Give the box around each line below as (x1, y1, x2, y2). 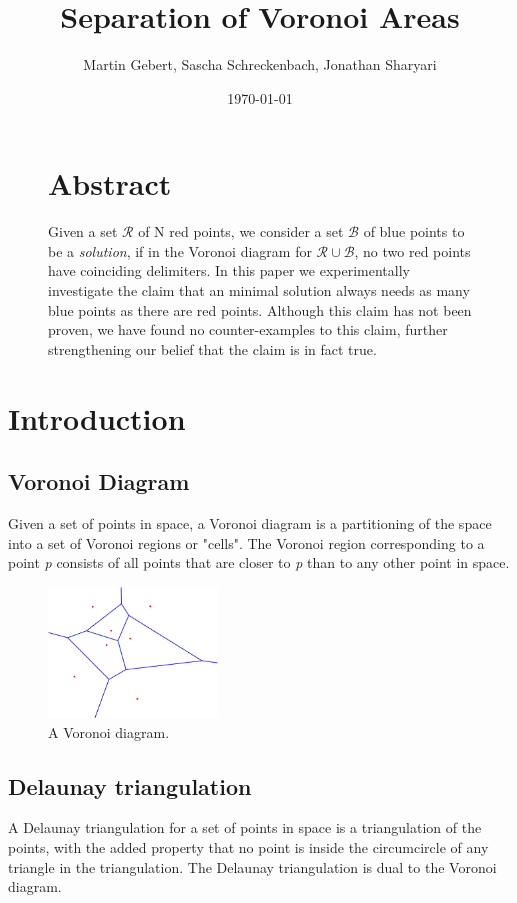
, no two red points (354, 240, 471, 261)
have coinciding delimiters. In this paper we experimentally (48, 260, 410, 281)
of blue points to (363, 221, 465, 242)
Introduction (8, 397, 186, 438)
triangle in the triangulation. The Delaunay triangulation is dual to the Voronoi (8, 856, 497, 877)
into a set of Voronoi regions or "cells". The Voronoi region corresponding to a (8, 532, 485, 553)
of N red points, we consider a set (138, 221, 344, 242)
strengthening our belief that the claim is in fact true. (48, 338, 377, 359)
